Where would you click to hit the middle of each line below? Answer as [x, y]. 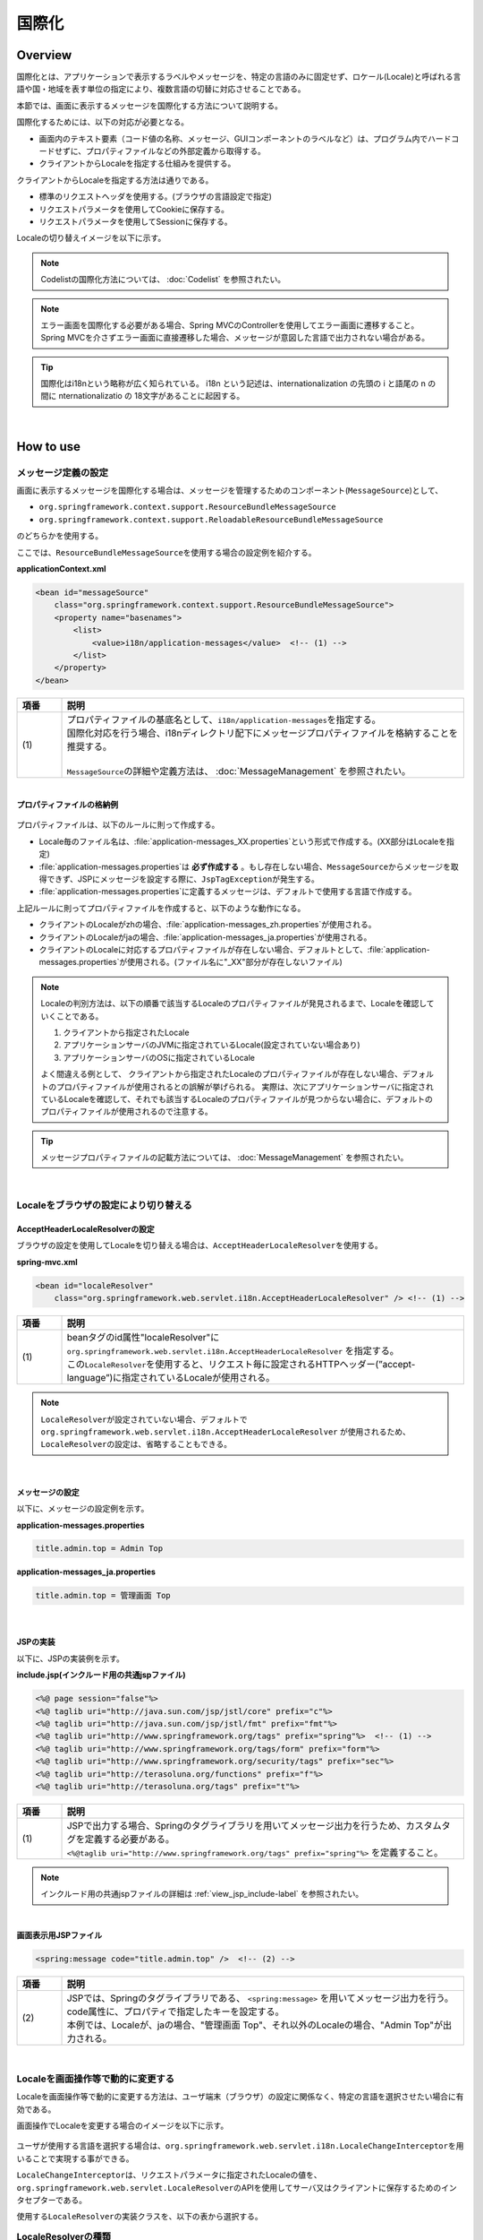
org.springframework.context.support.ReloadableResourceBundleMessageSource [211, 519]
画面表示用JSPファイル [59, 1935]
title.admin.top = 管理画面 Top [103, 1596]
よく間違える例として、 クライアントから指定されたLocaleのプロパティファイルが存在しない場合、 [221, 1074]
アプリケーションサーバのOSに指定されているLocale [159, 1057]
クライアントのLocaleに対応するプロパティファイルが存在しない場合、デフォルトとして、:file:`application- [234, 949]
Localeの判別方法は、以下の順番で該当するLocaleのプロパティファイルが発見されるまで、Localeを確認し [233, 1004]
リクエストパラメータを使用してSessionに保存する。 [136, 221]
